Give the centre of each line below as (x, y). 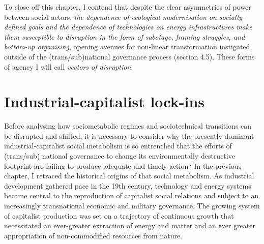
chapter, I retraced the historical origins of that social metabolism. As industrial (129, 176)
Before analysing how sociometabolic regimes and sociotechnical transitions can (128, 126)
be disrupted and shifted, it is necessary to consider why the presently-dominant (129, 135)
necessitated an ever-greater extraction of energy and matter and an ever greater (130, 225)
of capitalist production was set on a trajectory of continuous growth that (119, 215)
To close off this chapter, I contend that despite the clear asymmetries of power (128, 7)
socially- (232, 17)
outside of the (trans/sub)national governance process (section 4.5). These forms (129, 56)
